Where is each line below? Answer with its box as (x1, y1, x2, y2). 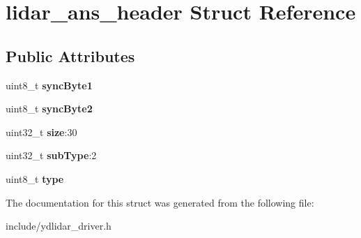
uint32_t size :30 (6, 124, 77, 139)
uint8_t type (6, 171, 64, 186)
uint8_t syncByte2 (6, 101, 93, 116)
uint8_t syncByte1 (6, 77, 93, 92)
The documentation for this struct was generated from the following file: (6, 195, 314, 209)
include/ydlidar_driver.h (6, 218, 112, 233)
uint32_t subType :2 (6, 148, 97, 163)
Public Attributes (6, 45, 135, 66)
